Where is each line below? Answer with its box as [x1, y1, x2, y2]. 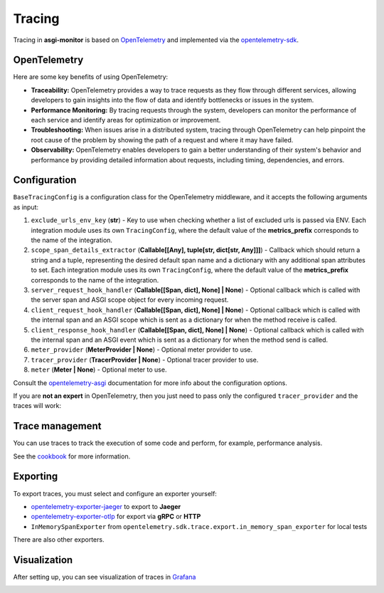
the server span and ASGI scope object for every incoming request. [31, 295, 229, 304]
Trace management [13, 420, 102, 432]
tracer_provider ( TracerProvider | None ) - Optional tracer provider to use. [31, 355, 259, 364]
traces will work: [13, 402, 62, 410]
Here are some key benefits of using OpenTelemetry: [13, 73, 169, 81]
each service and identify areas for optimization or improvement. [31, 116, 221, 125]
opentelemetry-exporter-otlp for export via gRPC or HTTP [31, 513, 201, 521]
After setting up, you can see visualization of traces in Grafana [13, 572, 196, 581]
